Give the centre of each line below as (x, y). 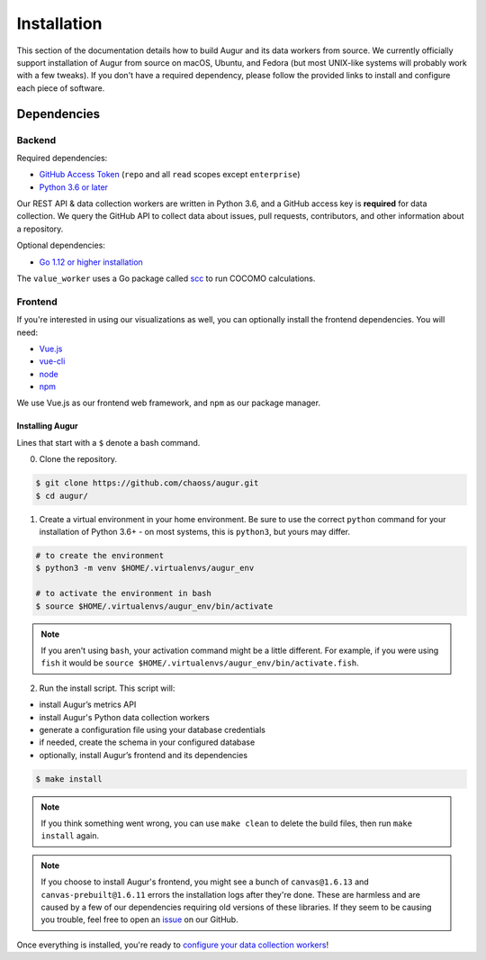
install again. (70, 836)
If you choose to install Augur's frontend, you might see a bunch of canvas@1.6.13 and (205, 882)
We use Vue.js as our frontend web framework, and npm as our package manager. (169, 403)
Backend (36, 140)
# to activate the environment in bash (123, 593)
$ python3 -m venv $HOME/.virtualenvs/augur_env (145, 568)
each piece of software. (61, 88)
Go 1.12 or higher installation (91, 262)
